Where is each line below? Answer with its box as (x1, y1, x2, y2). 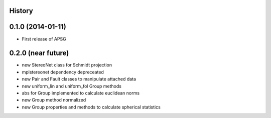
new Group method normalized (22, 97, 86, 103)
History (9, 6, 34, 15)
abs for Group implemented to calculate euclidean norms (22, 90, 140, 96)
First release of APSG (22, 35, 66, 42)
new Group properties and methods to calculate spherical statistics (22, 104, 161, 110)
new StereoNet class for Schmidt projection (22, 62, 112, 68)
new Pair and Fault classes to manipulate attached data (22, 76, 137, 82)
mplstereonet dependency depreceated (22, 69, 104, 75)
